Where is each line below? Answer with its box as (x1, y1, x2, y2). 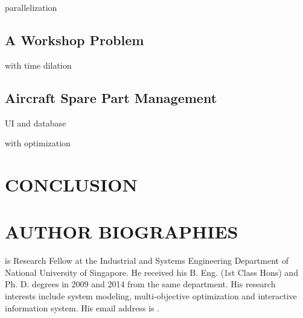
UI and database (5, 116, 66, 129)
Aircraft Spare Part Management (5, 88, 217, 107)
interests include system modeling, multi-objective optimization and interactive (5, 290, 297, 302)
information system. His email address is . (5, 301, 160, 314)
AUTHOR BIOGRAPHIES (5, 219, 238, 244)
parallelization (5, 1, 57, 13)
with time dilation (5, 58, 72, 71)
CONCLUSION (5, 172, 138, 196)
